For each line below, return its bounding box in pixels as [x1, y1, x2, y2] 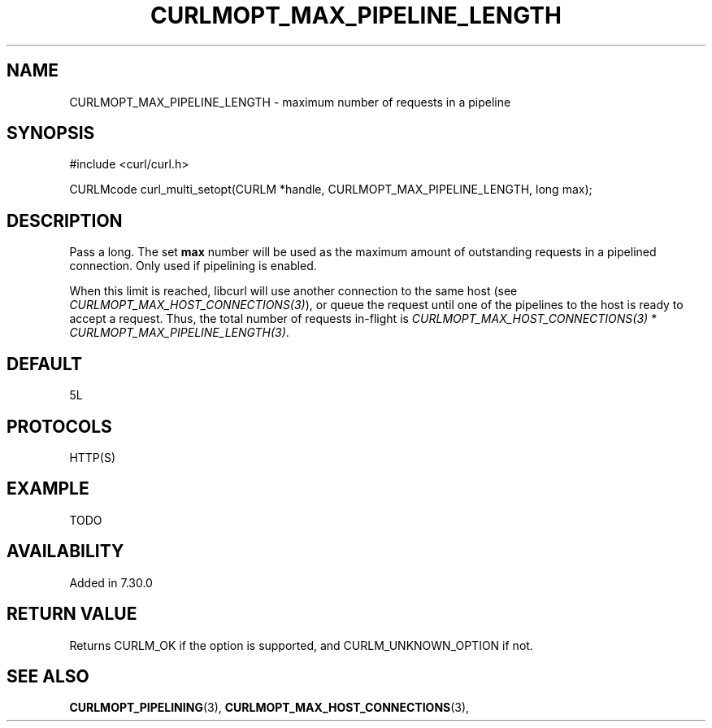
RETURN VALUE [7, 604, 137, 625]
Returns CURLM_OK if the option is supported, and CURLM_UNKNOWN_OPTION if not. [69, 638, 533, 652]
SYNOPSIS [7, 123, 95, 144]
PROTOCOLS [7, 416, 112, 437]
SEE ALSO [7, 665, 89, 687]
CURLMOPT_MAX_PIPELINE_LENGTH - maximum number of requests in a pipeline [69, 94, 511, 109]
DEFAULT [7, 353, 82, 374]
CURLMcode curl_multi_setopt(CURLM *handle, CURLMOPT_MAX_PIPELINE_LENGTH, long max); [69, 182, 593, 197]
